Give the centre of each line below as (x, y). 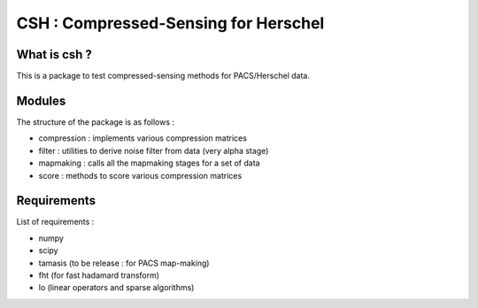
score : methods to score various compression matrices (140, 175)
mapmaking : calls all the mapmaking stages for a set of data (149, 163)
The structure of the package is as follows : (96, 122)
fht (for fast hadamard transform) (99, 275)
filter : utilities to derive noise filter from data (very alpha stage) (154, 150)
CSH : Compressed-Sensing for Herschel (170, 23)
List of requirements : (55, 222)
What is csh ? (54, 54)
